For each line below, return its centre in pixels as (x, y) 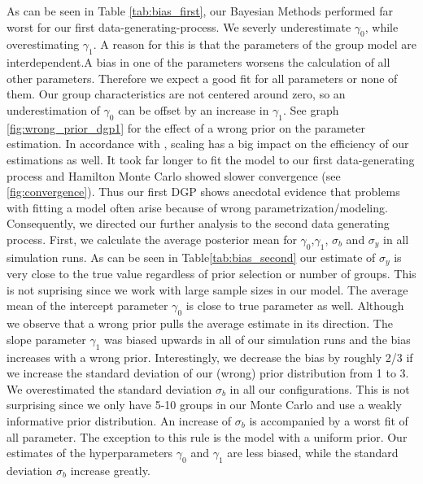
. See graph (311, 109)
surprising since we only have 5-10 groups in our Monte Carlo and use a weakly (204, 405)
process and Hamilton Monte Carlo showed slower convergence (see (174, 175)
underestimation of (53, 109)
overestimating (43, 44)
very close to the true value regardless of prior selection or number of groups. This (211, 274)
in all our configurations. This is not (320, 388)
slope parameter (46, 339)
